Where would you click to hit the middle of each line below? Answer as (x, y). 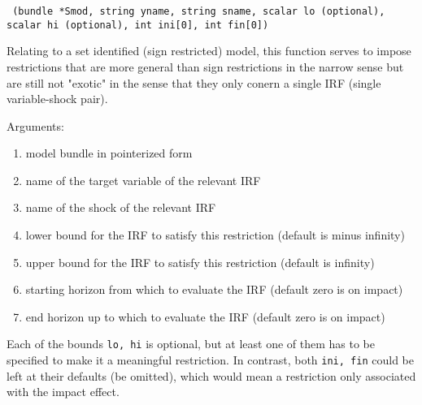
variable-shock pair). (57, 99)
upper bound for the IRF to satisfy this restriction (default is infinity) (200, 262)
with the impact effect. (63, 392)
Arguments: (35, 125)
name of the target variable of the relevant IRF (143, 180)
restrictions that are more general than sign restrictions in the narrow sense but (205, 66)
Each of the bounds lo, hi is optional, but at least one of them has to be (191, 344)
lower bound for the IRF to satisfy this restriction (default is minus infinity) (215, 235)
